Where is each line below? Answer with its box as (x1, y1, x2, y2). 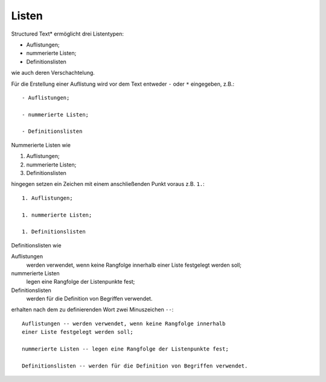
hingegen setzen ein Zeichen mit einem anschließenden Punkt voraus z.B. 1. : (11, 180, 205, 188)
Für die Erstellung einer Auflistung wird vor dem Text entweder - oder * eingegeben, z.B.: (11, 80, 235, 88)
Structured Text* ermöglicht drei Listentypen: (11, 30, 124, 37)
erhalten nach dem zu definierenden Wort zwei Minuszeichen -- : (11, 306, 174, 313)
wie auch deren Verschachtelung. (11, 69, 95, 77)
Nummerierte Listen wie (11, 141, 71, 148)
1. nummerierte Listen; (22, 211, 92, 218)
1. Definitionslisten (22, 228, 86, 235)
